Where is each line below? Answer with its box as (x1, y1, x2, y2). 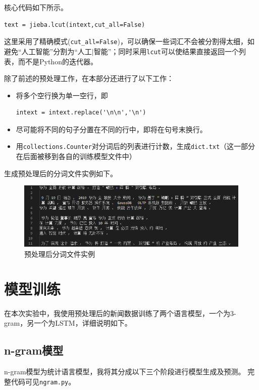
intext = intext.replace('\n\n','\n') (16, 109, 146, 116)
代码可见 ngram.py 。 (11, 376, 76, 386)
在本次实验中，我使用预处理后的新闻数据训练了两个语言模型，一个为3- (4, 307, 236, 318)
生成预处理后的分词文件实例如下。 (4, 168, 117, 178)
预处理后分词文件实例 (24, 249, 95, 259)
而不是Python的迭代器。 (18, 56, 97, 66)
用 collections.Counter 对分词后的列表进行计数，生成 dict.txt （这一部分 (16, 141, 255, 151)
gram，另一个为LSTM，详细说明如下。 (4, 318, 132, 328)
